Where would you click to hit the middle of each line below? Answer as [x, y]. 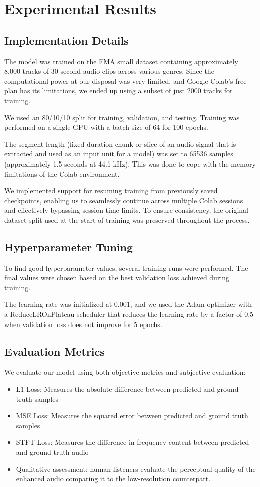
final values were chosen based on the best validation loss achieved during [117, 278]
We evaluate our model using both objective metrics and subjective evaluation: [125, 372]
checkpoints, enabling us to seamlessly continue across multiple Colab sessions [124, 200]
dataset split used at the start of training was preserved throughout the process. [127, 219]
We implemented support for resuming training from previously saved [111, 190]
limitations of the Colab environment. [62, 173]
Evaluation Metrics [54, 351]
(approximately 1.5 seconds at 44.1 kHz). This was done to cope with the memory [130, 163]
